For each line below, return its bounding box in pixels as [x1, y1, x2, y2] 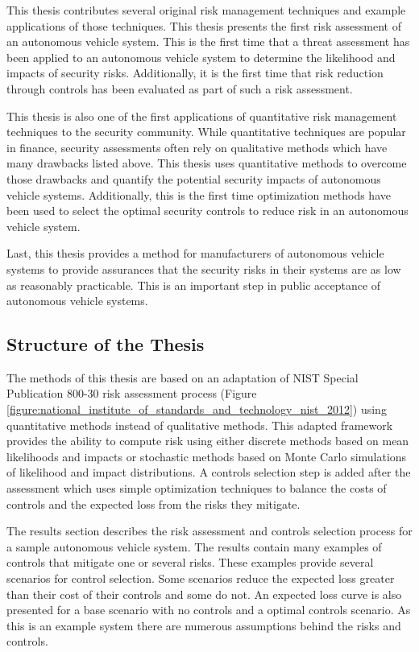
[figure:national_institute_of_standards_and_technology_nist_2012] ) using [6, 401, 387, 418]
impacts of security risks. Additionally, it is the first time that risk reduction [6, 64, 384, 81]
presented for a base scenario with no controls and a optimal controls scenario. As [6, 601, 411, 618]
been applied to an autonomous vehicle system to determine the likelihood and [6, 48, 396, 65]
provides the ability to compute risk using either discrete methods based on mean [6, 432, 409, 449]
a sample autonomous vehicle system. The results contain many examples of [6, 538, 382, 555]
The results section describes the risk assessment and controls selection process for [6, 522, 413, 539]
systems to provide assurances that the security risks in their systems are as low [6, 260, 401, 277]
